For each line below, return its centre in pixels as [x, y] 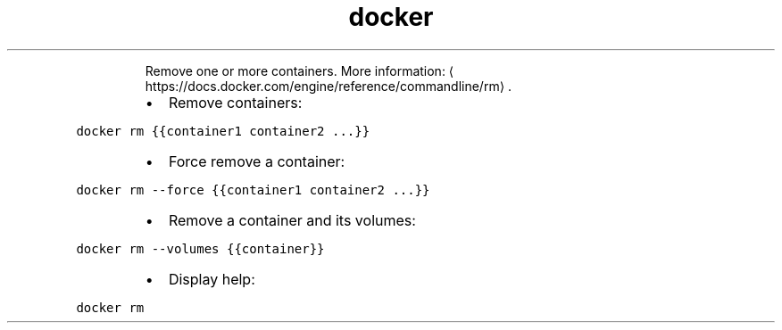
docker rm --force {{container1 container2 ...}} [253, 190]
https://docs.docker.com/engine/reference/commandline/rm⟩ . [329, 86]
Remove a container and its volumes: [292, 220]
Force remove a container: [257, 161]
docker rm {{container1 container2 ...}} [223, 131]
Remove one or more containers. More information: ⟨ [299, 70]
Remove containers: [235, 102]
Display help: [212, 279]
